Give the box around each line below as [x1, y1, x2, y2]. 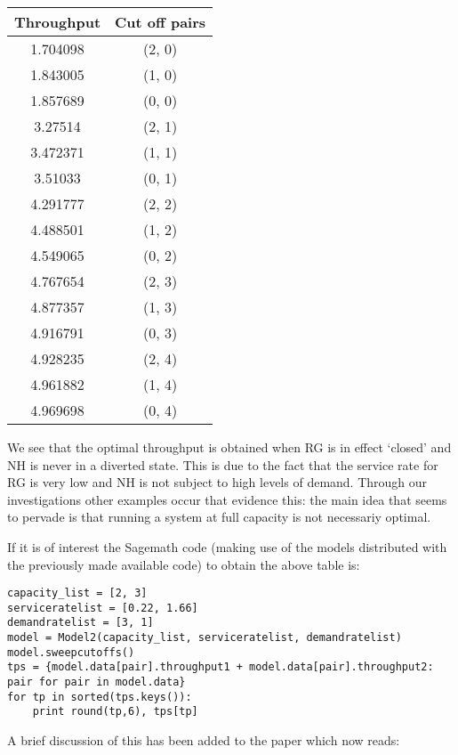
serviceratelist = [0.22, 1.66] [7, 601, 198, 614]
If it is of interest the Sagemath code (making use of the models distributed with [7, 537, 447, 556]
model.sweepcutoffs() [7, 645, 135, 659]
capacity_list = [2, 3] [7, 587, 148, 600]
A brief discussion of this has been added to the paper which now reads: [7, 731, 400, 750]
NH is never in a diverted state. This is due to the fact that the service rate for [7, 455, 438, 474]
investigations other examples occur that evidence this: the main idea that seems [7, 490, 447, 508]
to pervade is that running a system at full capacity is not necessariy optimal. [7, 507, 431, 526]
